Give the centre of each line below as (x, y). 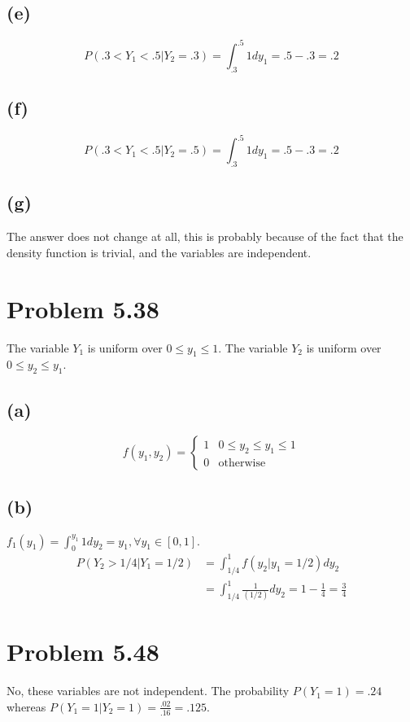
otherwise (242, 463)
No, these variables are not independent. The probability (148, 691)
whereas (26, 706)
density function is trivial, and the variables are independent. (159, 252)
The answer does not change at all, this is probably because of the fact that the (205, 236)
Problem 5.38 (83, 308)
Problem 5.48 (83, 652)
